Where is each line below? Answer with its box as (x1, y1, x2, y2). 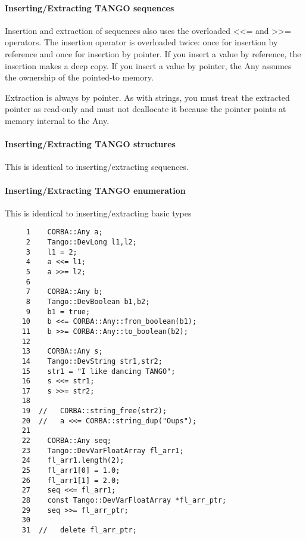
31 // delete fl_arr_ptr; (21, 526, 137, 535)
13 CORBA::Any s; (21, 347, 103, 356)
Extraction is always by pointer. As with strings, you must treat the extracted (5, 91, 290, 103)
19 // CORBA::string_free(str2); (21, 407, 167, 416)
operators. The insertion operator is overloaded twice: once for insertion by (5, 36, 278, 48)
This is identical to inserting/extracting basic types (5, 206, 192, 219)
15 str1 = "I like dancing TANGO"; (21, 367, 176, 376)
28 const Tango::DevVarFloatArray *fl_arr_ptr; (21, 496, 227, 505)
